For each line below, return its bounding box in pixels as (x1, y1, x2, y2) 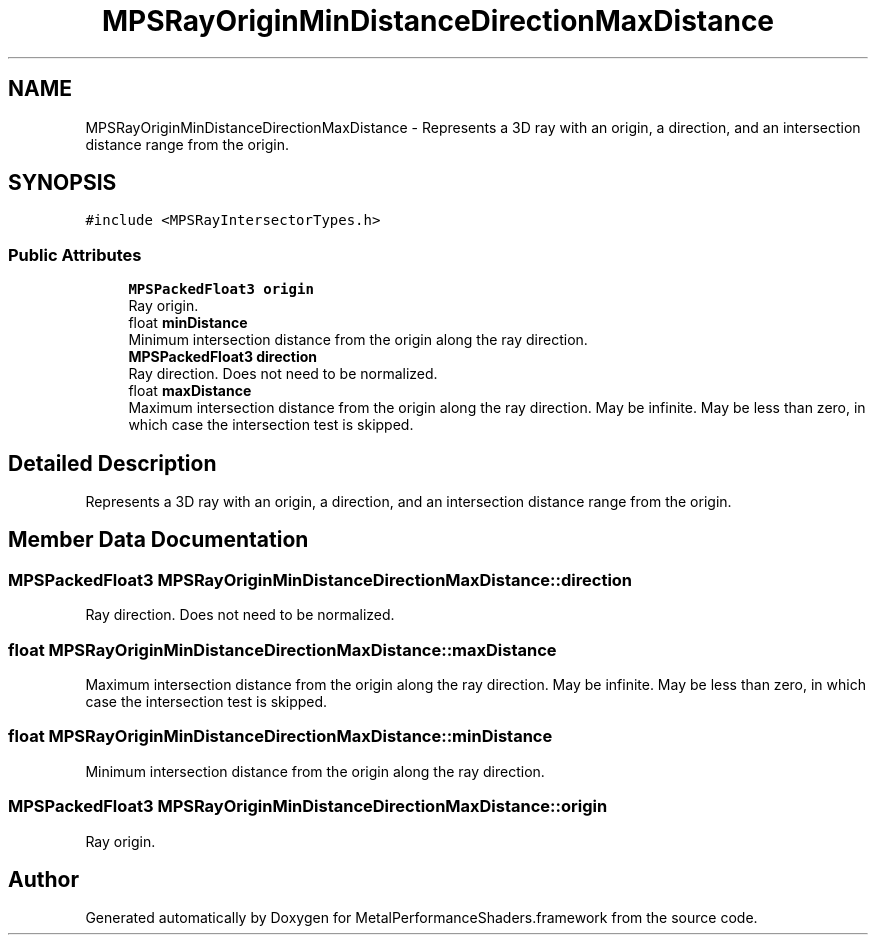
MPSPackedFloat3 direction (128, 348, 318, 366)
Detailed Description (8, 450, 217, 476)
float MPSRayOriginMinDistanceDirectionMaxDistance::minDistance (8, 726, 553, 747)
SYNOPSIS (8, 170, 117, 196)
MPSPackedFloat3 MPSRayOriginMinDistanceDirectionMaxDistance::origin (8, 796, 608, 817)
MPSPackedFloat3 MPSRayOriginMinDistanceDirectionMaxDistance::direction (8, 569, 633, 590)
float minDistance (128, 314, 248, 332)
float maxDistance (128, 382, 252, 400)
